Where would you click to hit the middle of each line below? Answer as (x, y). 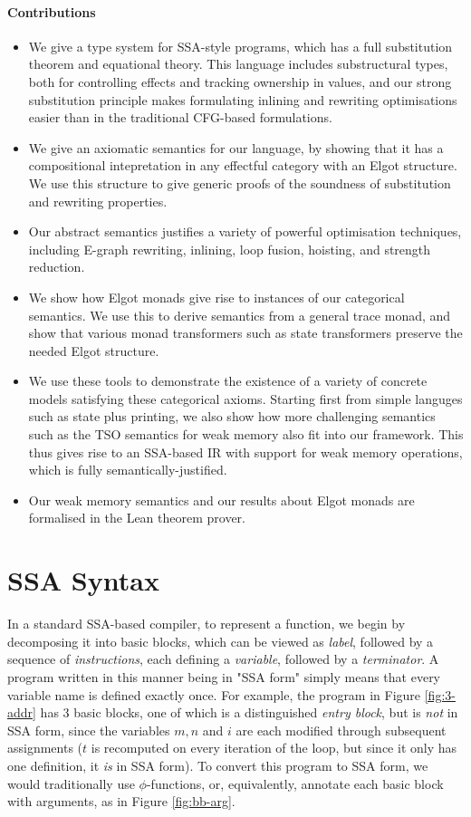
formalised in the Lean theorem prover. (137, 518)
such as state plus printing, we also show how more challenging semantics (232, 416)
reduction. (57, 267)
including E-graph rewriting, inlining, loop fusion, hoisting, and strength (230, 249)
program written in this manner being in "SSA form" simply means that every (224, 676)
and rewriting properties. (98, 201)
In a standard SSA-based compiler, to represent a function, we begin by (207, 624)
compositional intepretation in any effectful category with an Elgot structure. (243, 165)
